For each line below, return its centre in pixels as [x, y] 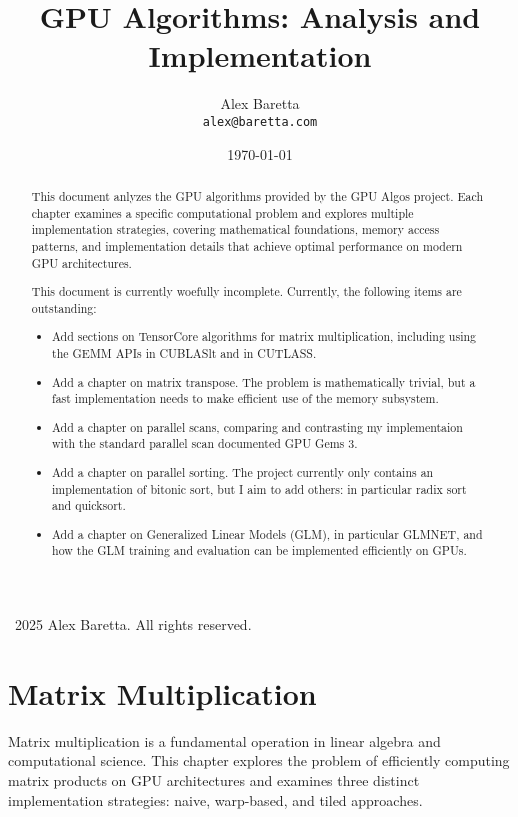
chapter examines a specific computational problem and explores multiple [222, 212]
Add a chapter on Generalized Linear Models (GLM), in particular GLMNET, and [267, 533]
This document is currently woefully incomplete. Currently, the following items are [246, 291]
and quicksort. [89, 505]
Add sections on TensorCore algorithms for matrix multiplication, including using [264, 336]
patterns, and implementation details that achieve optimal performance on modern [247, 245]
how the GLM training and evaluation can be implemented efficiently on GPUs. [259, 550]
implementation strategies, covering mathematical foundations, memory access [235, 229]
